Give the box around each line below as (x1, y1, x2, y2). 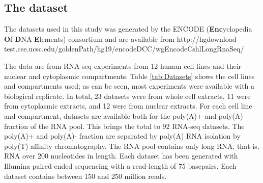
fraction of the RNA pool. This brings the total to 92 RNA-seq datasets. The (4, 120, 245, 131)
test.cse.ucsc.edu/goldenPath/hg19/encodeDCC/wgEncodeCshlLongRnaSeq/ (4, 43, 244, 54)
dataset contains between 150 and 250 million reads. (4, 170, 167, 181)
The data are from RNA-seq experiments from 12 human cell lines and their (4, 60, 242, 71)
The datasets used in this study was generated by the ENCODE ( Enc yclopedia (4, 23, 252, 34)
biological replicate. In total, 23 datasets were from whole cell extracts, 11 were (4, 90, 251, 101)
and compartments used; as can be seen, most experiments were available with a (4, 81, 255, 91)
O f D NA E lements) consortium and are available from (4, 33, 175, 44)
